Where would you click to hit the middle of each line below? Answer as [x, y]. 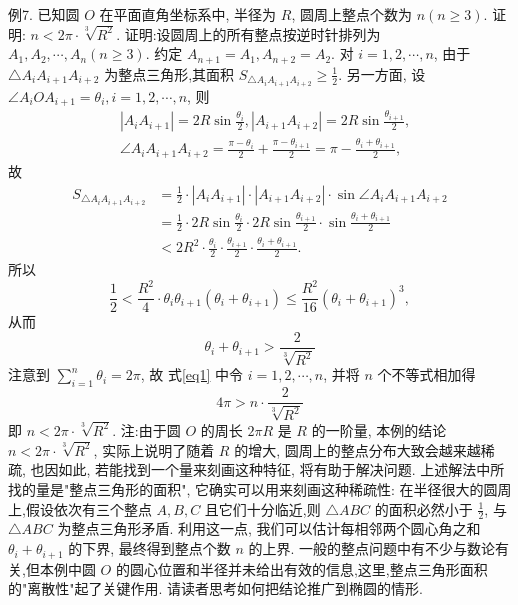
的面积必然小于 [423, 508]
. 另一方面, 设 [382, 73]
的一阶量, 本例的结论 [379, 429]
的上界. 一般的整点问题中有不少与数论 [372, 548]
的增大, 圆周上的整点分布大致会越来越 [357, 449]
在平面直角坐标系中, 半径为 [188, 14]
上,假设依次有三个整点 [80, 508]
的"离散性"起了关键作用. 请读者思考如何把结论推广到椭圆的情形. [215, 588]
